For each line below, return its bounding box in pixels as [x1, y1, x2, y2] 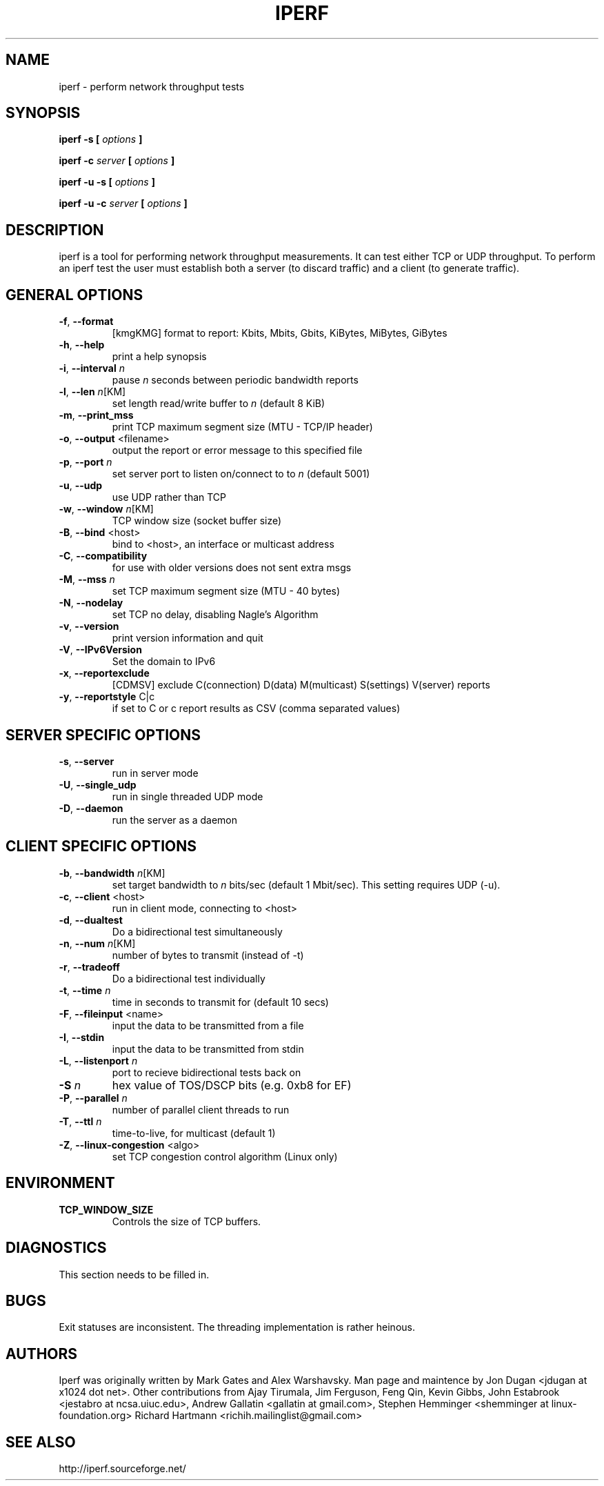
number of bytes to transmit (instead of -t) [112, 949, 304, 961]
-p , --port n [59, 456, 112, 468]
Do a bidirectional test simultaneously [112, 925, 283, 938]
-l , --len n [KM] [59, 386, 126, 398]
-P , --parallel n [59, 1091, 128, 1104]
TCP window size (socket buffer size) [112, 515, 282, 527]
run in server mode [112, 766, 199, 779]
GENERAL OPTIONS [6, 286, 143, 304]
